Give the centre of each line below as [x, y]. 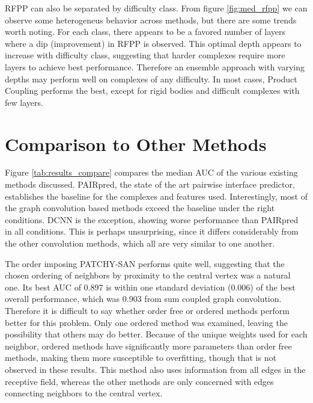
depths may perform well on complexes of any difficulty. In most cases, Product [151, 78]
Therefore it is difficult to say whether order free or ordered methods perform [147, 310]
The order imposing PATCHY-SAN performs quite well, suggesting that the [145, 263]
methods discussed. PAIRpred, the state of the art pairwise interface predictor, [150, 184]
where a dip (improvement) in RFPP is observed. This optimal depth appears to [153, 43]
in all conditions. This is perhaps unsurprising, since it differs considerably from [152, 231]
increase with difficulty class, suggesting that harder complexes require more [145, 55]
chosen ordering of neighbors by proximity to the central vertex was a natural [148, 275]
